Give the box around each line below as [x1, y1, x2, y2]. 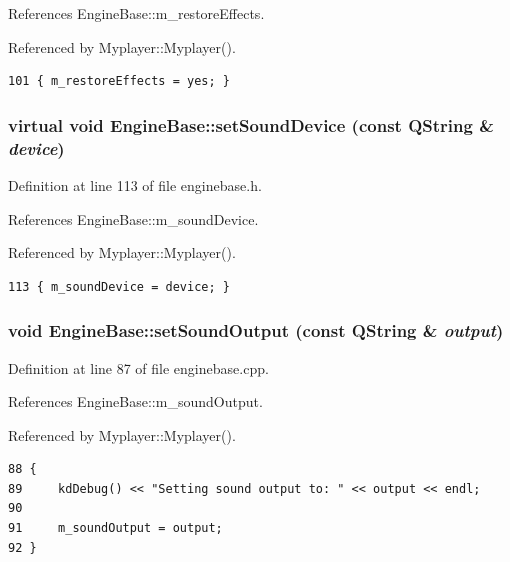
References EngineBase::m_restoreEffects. [8, 3, 265, 23]
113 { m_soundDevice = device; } [8, 279, 230, 294]
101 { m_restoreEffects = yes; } [8, 74, 230, 89]
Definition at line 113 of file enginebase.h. [8, 174, 262, 195]
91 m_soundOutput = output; [8, 521, 223, 536]
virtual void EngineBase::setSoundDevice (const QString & [8, 112, 494, 137]
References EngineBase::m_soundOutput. [8, 391, 263, 412]
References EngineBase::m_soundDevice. [8, 208, 259, 229]
